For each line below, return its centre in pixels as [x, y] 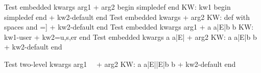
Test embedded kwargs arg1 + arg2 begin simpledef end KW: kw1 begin [117, 7]
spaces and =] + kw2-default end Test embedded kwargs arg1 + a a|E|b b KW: [129, 27]
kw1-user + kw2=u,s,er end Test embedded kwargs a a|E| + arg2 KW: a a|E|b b [130, 36]
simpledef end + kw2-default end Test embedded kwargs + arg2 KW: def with [127, 17]
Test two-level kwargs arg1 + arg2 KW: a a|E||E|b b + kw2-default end [120, 64]
